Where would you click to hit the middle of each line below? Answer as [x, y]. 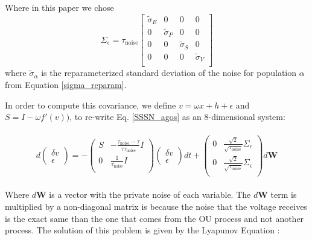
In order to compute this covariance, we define [91, 105]
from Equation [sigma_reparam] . [66, 85]
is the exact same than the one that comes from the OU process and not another [154, 218]
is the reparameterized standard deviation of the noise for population [169, 73]
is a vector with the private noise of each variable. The [150, 194]
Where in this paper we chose [59, 7]
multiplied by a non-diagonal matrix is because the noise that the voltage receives [156, 206]
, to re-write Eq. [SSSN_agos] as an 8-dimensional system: [177, 117]
